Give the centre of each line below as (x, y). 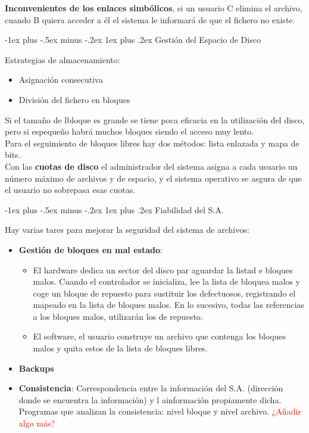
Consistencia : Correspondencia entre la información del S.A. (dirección (151, 388)
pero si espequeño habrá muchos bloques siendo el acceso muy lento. (129, 131)
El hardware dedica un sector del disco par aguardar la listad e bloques (163, 270)
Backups (36, 368)
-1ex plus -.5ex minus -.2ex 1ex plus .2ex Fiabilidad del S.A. (114, 209)
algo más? (37, 423)
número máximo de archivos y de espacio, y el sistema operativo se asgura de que (153, 178)
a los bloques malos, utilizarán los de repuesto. (118, 316)
